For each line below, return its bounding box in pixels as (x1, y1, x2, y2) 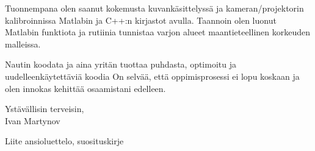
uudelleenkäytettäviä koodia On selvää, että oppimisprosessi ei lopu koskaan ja (5, 69, 300, 82)
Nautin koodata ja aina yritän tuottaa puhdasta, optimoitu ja (5, 58, 236, 71)
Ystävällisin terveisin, (5, 102, 84, 115)
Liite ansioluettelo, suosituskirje (5, 135, 124, 147)
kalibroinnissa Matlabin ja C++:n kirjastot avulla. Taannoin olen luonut (5, 13, 277, 26)
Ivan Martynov (5, 114, 60, 127)
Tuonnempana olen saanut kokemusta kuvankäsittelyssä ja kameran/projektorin (5, 2, 304, 14)
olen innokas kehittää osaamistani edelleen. (5, 82, 166, 94)
